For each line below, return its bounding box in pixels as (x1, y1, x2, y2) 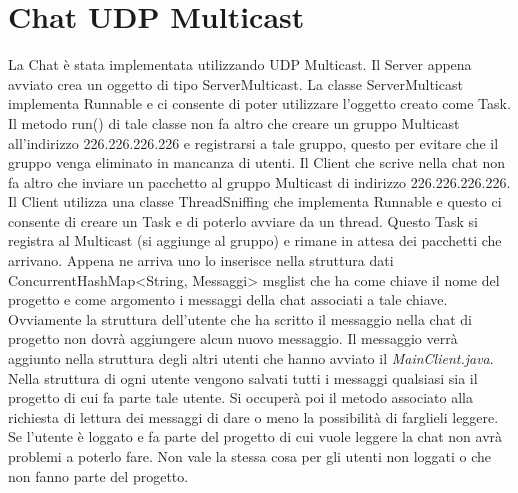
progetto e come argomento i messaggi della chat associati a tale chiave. (8, 289, 448, 310)
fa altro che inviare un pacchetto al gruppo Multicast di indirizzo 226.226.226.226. (8, 171, 511, 192)
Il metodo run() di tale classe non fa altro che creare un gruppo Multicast (8, 112, 460, 133)
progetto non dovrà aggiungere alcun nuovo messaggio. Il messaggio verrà (8, 328, 458, 349)
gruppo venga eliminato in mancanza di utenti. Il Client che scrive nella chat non (8, 152, 506, 173)
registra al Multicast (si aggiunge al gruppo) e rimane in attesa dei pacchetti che (8, 230, 502, 251)
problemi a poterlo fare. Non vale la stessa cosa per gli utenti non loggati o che (8, 446, 492, 466)
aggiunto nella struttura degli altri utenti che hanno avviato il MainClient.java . (8, 348, 494, 369)
